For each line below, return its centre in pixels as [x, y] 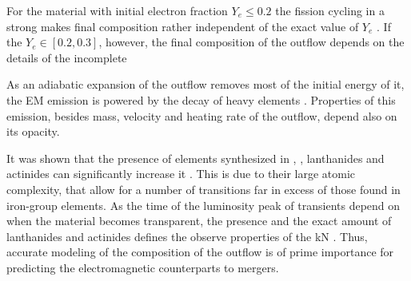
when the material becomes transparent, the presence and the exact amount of [199, 221]
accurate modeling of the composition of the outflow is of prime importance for [200, 252]
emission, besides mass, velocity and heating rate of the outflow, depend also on [202, 115]
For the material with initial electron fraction [117, 10]
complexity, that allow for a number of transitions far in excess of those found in [204, 189]
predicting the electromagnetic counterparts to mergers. [143, 267]
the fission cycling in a [330, 10]
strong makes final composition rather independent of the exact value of [183, 26]
